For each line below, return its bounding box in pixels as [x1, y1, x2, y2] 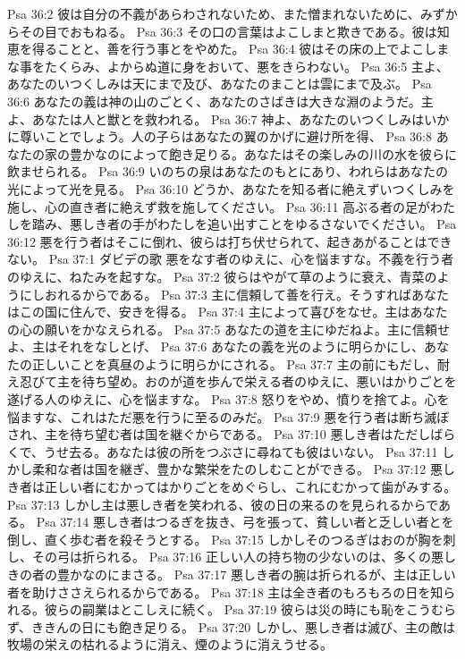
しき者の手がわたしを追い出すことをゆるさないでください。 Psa [81, 215, 457, 233]
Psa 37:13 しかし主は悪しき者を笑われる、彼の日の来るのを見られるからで [7, 494, 439, 513]
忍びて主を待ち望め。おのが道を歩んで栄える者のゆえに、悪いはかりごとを [19, 372, 457, 391]
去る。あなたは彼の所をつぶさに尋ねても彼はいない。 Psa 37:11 [69, 442, 438, 460]
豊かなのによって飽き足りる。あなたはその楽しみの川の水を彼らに [69, 144, 457, 163]
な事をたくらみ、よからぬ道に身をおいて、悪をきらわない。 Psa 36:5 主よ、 [7, 56, 449, 75]
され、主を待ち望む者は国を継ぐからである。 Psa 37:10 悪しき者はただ [7, 425, 418, 444]
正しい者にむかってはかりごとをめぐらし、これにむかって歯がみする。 [44, 477, 457, 496]
